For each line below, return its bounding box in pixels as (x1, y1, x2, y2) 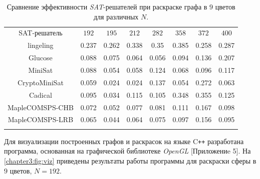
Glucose (29, 52, 53, 63)
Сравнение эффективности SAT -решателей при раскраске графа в (7, 1, 207, 11)
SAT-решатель (19, 27, 63, 38)
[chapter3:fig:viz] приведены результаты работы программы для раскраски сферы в (4, 155, 256, 166)
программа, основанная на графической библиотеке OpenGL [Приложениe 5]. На (4, 146, 251, 156)
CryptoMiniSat (18, 77, 64, 87)
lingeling (28, 40, 54, 50)
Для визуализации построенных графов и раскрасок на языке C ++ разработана (4, 136, 244, 146)
